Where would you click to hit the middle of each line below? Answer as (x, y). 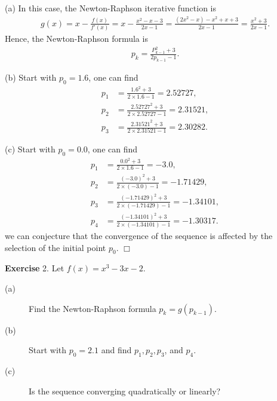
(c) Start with (30, 149)
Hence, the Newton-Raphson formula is (76, 39)
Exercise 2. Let (35, 268)
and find (116, 350)
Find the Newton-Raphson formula (93, 308)
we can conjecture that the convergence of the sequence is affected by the (139, 236)
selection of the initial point (56, 247)
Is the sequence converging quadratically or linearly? (125, 391)
